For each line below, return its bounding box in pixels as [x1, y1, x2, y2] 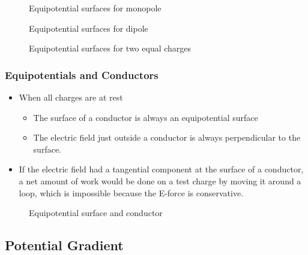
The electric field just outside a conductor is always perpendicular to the [33, 131, 301, 144]
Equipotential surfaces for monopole [29, 2, 162, 14]
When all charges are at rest [19, 91, 123, 103]
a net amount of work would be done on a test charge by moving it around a [19, 174, 301, 187]
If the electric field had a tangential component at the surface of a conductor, [19, 163, 304, 175]
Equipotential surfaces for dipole [29, 22, 148, 34]
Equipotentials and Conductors [5, 67, 159, 82]
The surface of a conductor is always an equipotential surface [33, 111, 258, 123]
